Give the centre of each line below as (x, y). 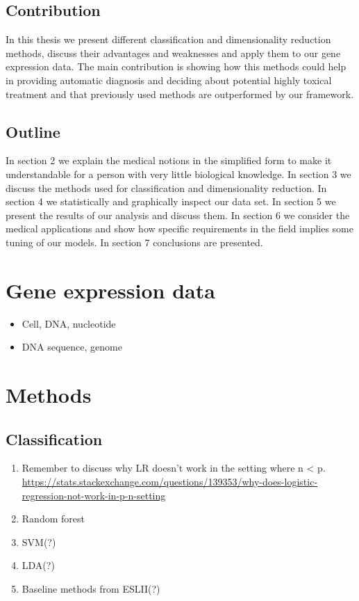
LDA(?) (38, 565)
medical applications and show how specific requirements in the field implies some (180, 229)
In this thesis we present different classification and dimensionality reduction (168, 39)
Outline (33, 131)
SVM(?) (39, 542)
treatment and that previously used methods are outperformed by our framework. (180, 94)
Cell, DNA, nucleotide (69, 323)
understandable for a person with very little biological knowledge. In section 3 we (178, 174)
